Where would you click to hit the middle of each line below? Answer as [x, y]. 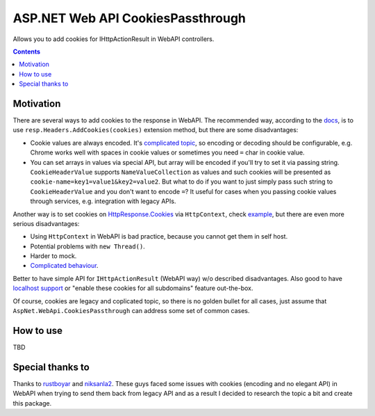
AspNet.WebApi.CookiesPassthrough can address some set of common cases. [131, 311]
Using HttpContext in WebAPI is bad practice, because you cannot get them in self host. [159, 237]
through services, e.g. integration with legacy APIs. [103, 201]
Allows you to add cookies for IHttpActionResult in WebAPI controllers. [114, 39]
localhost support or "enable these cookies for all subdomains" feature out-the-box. [133, 288]
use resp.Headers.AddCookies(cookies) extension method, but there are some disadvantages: [156, 130]
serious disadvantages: [46, 223]
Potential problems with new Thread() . [87, 246]
